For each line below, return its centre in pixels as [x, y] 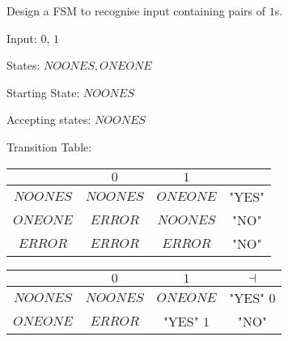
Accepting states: [49, 119]
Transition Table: [49, 146]
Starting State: [43, 92]
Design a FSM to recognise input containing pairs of [136, 11]
